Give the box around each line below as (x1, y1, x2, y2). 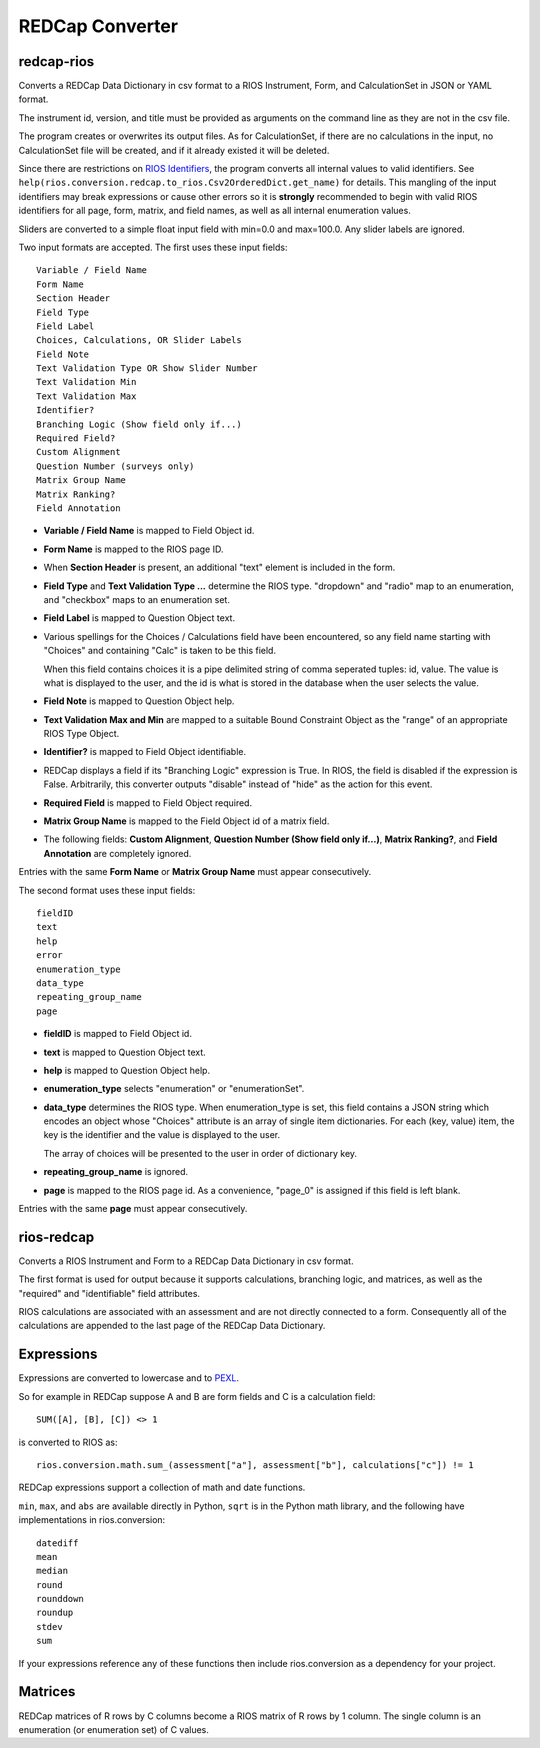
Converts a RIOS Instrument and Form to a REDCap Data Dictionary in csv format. (18, 1255, 354, 1267)
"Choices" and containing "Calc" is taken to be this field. (43, 645, 277, 657)
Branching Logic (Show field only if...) (36, 418, 242, 430)
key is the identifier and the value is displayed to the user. (43, 1129, 281, 1141)
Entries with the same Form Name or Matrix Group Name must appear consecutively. (18, 866, 372, 878)
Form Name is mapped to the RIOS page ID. (43, 543, 224, 555)
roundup (36, 1607, 74, 1619)
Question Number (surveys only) (36, 460, 195, 472)
